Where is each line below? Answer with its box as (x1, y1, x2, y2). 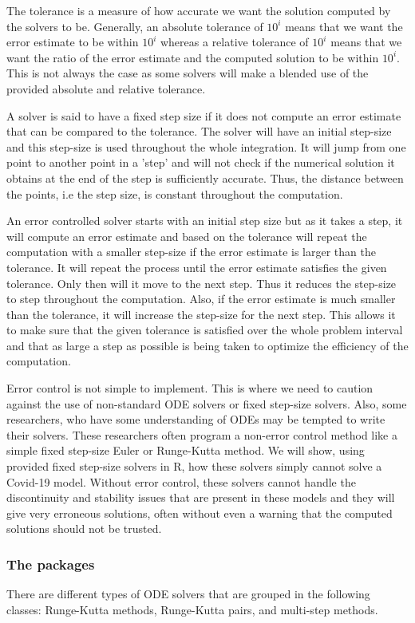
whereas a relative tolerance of (160, 34, 309, 50)
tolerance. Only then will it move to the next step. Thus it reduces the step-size (6, 274, 397, 291)
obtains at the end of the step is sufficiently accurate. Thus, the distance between (6, 169, 404, 186)
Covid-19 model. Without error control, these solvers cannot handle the (6, 473, 356, 490)
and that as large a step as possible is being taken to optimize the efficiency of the (6, 337, 409, 353)
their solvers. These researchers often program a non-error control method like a (6, 426, 397, 443)
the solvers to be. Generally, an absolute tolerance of (6, 18, 263, 34)
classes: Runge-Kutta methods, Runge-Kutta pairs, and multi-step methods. (6, 601, 378, 617)
